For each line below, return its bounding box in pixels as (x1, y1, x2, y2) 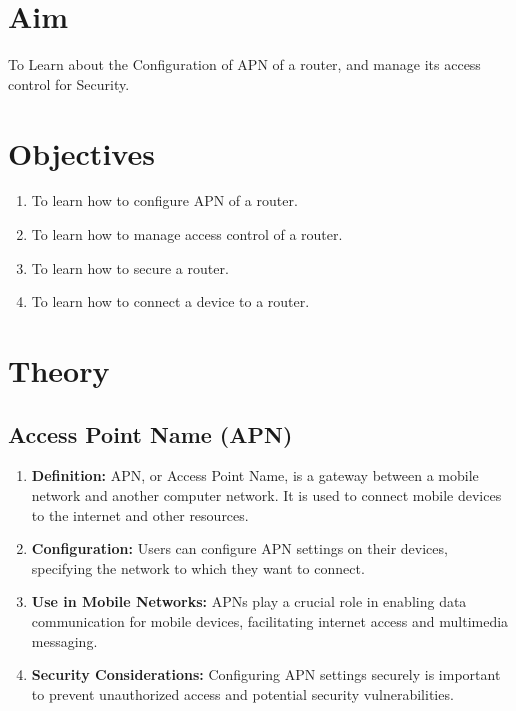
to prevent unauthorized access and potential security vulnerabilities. (31, 683, 454, 704)
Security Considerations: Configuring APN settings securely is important (31, 664, 501, 685)
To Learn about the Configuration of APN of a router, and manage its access (8, 54, 481, 75)
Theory (8, 350, 110, 390)
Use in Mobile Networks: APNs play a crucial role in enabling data (31, 591, 467, 612)
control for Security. (8, 73, 130, 94)
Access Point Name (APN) (8, 418, 293, 449)
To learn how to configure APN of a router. (31, 190, 298, 211)
